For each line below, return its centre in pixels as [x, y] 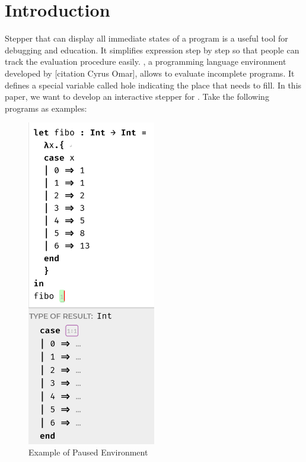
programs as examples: [46, 108]
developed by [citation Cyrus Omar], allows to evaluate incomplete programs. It [150, 73]
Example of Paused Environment [88, 452]
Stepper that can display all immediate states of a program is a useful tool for [146, 38]
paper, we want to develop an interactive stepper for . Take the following [137, 96]
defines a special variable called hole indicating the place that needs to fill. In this [153, 85]
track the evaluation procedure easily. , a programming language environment [146, 61]
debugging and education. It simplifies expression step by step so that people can [152, 50]
